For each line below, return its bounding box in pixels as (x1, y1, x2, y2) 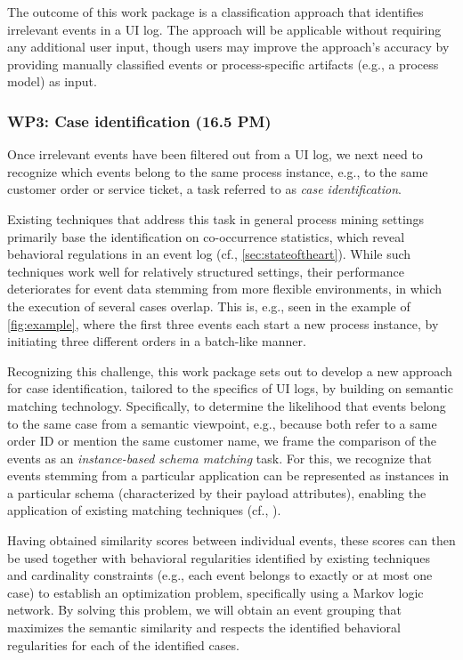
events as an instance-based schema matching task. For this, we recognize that (7, 448, 433, 467)
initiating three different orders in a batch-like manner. (7, 332, 306, 350)
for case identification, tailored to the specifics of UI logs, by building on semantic (7, 379, 453, 398)
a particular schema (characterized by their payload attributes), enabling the (7, 483, 426, 502)
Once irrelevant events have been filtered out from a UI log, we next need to (7, 145, 423, 164)
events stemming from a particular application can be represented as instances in (7, 466, 450, 485)
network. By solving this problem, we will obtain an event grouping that (7, 600, 402, 619)
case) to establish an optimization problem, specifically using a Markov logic (7, 583, 424, 601)
